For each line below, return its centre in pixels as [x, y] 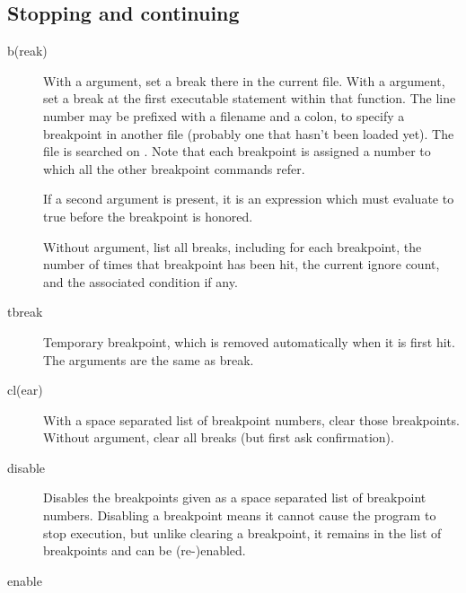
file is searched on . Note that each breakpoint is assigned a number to [237, 151]
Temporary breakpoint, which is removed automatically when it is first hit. [249, 341]
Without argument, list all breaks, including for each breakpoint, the [233, 246]
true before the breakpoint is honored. [148, 216]
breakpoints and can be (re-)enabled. [145, 550]
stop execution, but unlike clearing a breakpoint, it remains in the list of [242, 532]
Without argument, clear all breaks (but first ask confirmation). [219, 437]
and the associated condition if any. [141, 281]
